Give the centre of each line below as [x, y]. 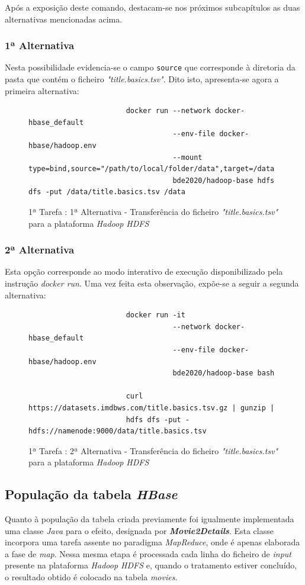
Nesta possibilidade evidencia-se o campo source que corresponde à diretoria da [150, 67]
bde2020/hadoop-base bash [224, 373]
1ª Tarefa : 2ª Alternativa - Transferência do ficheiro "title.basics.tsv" [153, 450]
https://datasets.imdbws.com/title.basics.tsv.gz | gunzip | [152, 408]
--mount [187, 157]
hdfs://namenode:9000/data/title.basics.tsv [118, 431]
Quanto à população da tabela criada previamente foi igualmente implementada [150, 519]
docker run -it [155, 315]
